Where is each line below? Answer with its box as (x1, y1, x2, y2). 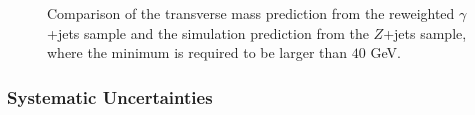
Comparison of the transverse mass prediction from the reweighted (47, 3, 455, 23)
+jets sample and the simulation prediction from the (47, 22, 369, 43)
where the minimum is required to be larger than (47, 42, 348, 63)
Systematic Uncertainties (7, 84, 213, 109)
